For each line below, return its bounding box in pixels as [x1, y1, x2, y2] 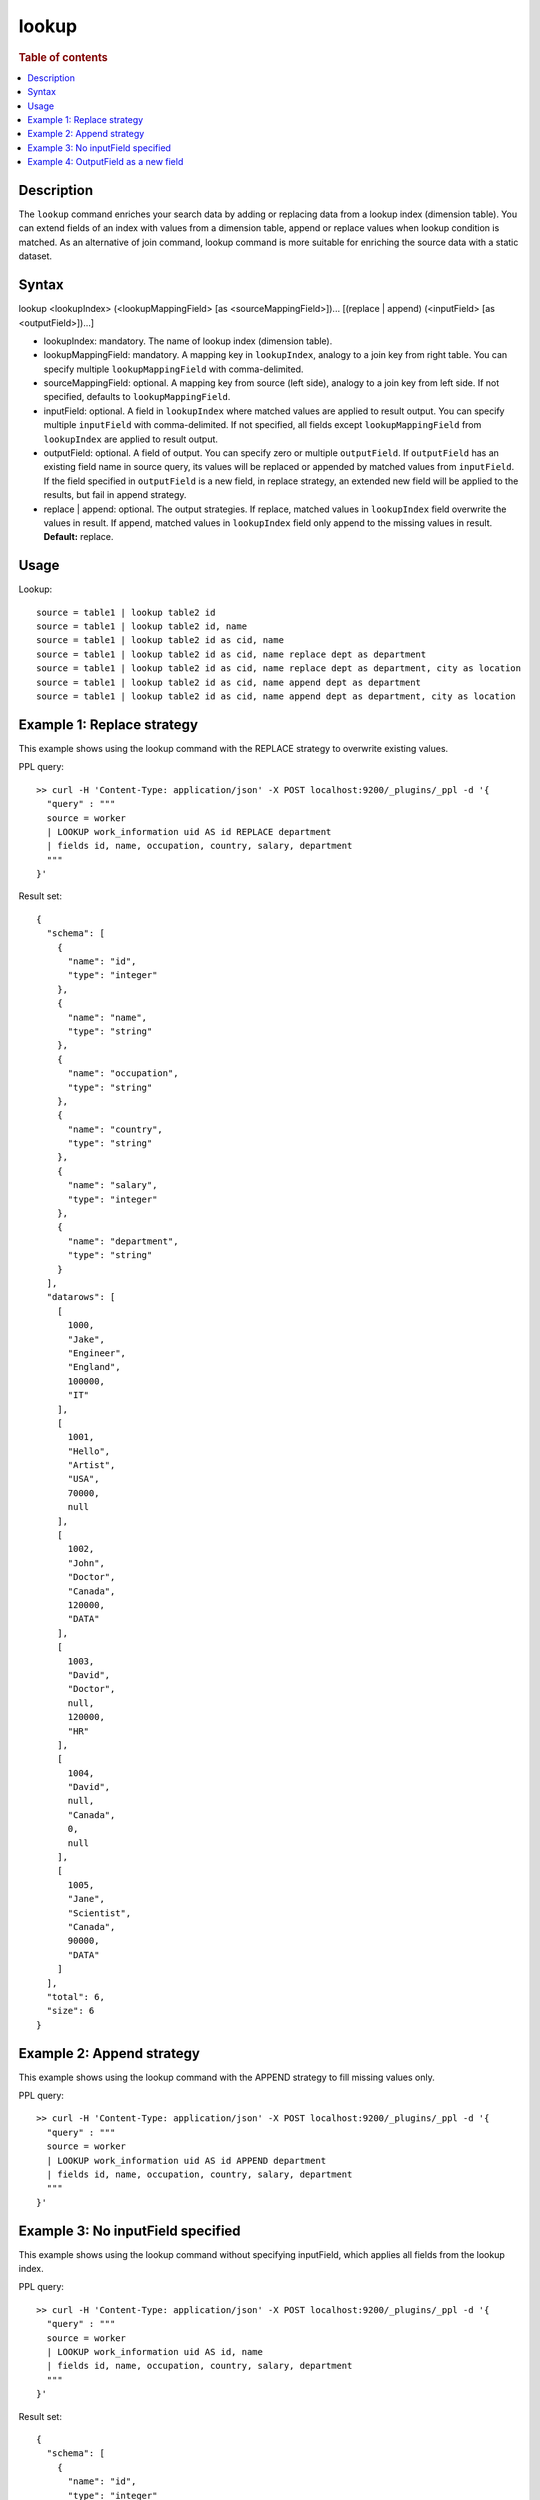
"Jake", [67, 1333, 105, 1345]
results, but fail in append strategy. [43, 489, 187, 501]
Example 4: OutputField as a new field [27, 156, 184, 168]
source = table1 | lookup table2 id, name [36, 621, 248, 632]
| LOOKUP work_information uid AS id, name [46, 2346, 264, 2357]
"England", [67, 1361, 121, 1373]
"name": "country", [67, 1123, 164, 1135]
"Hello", [67, 1445, 111, 1457]
